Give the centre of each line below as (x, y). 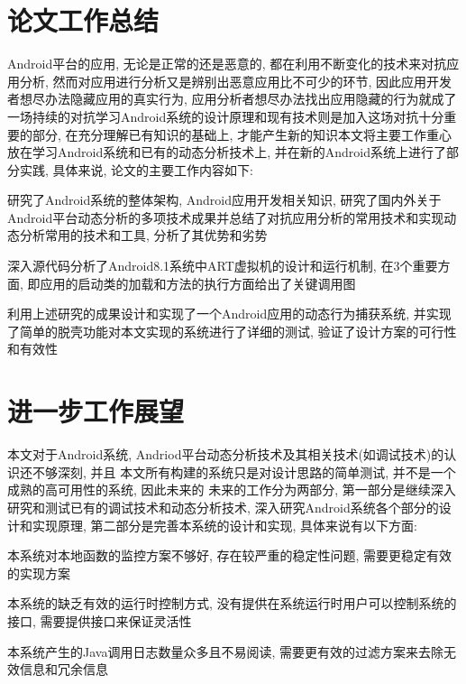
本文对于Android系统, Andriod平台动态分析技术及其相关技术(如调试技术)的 (226, 454)
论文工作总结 (83, 20)
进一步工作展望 (96, 411)
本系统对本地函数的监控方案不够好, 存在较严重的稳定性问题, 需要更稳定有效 (230, 555)
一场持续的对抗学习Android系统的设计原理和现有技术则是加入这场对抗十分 (226, 116)
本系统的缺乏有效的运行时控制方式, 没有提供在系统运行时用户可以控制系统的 (232, 603)
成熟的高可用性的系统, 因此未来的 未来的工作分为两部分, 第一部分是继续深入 (232, 490)
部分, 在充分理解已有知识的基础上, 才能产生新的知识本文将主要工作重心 (242, 134)
